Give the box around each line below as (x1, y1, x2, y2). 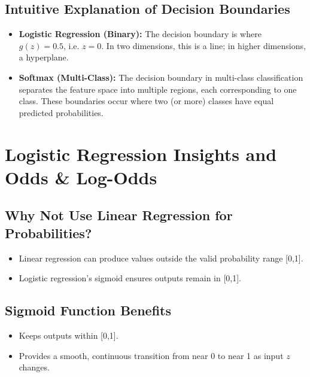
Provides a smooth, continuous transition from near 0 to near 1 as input (19, 349, 284, 361)
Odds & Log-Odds (5, 165, 157, 189)
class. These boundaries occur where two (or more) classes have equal (19, 95, 274, 107)
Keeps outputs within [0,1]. (19, 329, 118, 341)
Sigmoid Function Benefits (5, 301, 171, 320)
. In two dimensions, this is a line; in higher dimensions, (101, 39, 306, 51)
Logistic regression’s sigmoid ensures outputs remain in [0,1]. (19, 272, 241, 284)
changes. (19, 361, 50, 373)
